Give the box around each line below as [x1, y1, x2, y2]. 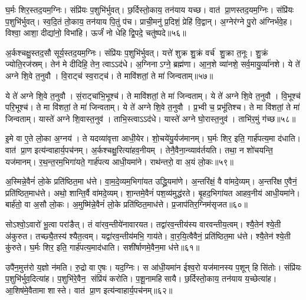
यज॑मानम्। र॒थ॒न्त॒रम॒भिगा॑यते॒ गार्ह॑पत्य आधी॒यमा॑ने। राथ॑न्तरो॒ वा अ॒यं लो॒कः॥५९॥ [5, 155, 233, 167]
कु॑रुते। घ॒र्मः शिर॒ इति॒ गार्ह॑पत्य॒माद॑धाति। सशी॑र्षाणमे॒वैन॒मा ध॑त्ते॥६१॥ [5, 241, 200, 253]
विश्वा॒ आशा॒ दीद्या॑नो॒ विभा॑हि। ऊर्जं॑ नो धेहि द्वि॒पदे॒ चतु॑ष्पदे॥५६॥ [5, 27, 186, 39]
